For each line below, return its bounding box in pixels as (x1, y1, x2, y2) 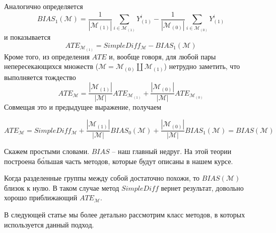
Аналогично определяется (4, 1, 83, 11)
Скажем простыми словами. (4, 146, 90, 157)
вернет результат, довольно (161, 182, 244, 193)
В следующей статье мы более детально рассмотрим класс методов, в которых (4, 209, 245, 220)
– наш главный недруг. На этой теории (112, 146, 232, 157)
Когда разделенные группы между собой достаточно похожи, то (4, 173, 200, 183)
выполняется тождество (4, 71, 76, 82)
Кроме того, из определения (4, 51, 90, 61)
